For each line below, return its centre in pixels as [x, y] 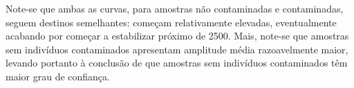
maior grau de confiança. [58, 76]
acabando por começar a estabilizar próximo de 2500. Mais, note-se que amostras [177, 36]
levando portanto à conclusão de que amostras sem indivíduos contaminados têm [177, 63]
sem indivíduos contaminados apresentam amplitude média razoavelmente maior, [177, 49]
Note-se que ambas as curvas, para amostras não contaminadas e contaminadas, [175, 8]
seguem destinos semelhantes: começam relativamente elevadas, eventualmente [171, 22]
